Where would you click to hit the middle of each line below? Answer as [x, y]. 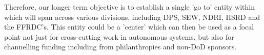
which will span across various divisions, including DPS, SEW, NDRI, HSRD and [132, 17]
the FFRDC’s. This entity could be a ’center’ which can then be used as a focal [129, 27]
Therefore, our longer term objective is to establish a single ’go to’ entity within [129, 7]
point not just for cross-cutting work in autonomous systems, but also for [119, 36]
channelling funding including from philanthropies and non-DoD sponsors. [120, 47]
